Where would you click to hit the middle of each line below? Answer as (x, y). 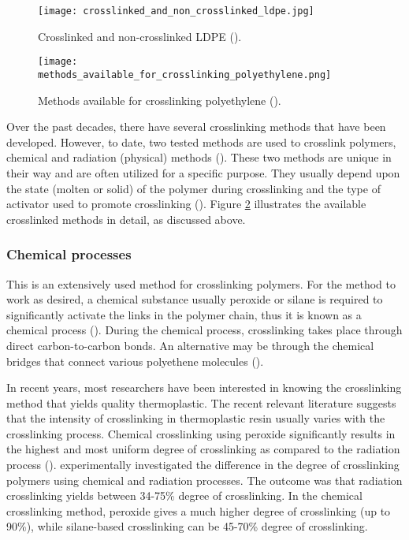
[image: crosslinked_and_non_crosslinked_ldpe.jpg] (176, 11)
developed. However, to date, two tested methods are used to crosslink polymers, (201, 142)
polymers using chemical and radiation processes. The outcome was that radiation (204, 480)
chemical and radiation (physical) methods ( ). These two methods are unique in (199, 157)
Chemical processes (69, 254)
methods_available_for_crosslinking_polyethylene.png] (185, 74)
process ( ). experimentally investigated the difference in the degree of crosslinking (203, 465)
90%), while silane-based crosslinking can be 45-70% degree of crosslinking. (187, 526)
